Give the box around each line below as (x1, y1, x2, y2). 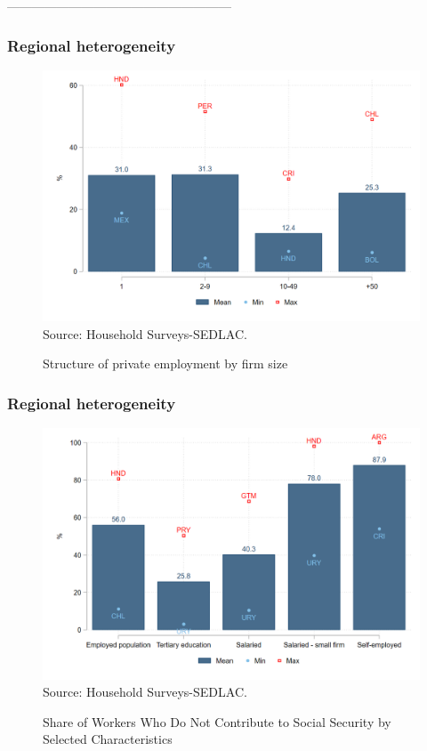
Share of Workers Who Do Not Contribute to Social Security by (43, 712, 391, 731)
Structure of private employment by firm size (43, 354, 288, 373)
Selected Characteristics (43, 730, 173, 748)
